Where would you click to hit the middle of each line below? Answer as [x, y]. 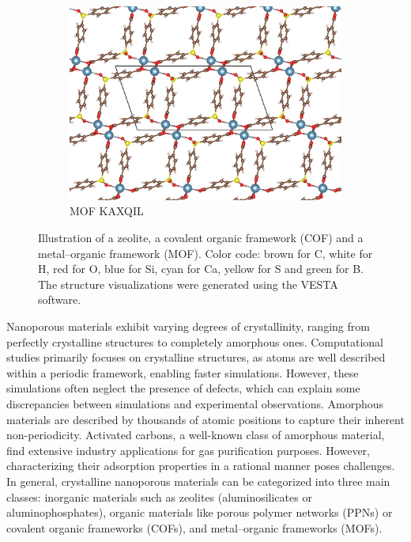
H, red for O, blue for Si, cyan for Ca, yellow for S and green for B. [201, 269]
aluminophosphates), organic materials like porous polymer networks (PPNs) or [200, 512]
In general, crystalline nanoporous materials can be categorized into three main [198, 481]
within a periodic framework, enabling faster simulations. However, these [183, 372]
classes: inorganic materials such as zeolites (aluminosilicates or [159, 497]
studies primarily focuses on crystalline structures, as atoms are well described [196, 357]
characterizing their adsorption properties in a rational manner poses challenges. [201, 466]
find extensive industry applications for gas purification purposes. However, [188, 450]
